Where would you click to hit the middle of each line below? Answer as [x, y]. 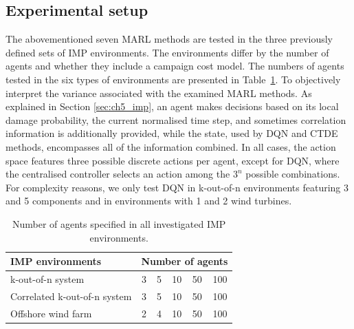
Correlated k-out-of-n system [71, 296]
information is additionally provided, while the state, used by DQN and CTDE [172, 133]
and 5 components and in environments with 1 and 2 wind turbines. [149, 201]
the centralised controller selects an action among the [118, 174]
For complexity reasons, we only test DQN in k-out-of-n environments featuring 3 [177, 187]
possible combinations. [293, 174]
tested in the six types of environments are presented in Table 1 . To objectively [173, 79]
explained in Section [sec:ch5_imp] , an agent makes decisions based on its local [172, 106]
